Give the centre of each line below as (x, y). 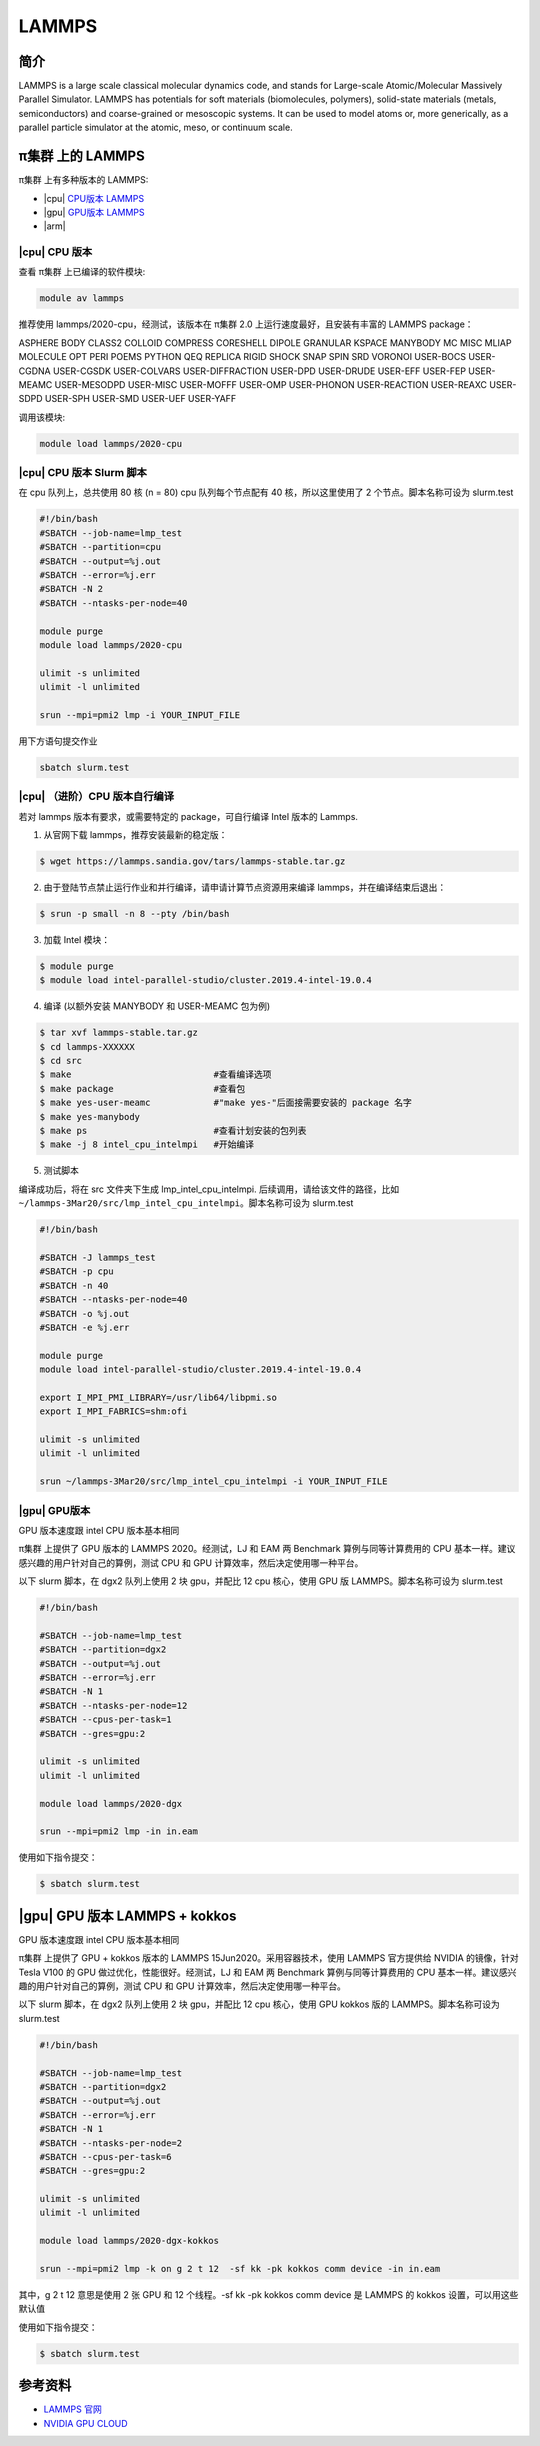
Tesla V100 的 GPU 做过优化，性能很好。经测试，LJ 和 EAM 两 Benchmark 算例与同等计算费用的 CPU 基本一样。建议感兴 (267, 1972)
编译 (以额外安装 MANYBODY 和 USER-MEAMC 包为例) (157, 1006)
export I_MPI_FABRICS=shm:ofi (113, 1411)
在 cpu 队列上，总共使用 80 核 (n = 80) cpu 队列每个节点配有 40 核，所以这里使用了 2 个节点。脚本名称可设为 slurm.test (266, 492)
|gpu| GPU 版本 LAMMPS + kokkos (127, 1915)
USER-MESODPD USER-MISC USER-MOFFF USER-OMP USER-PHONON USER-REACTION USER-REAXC (271, 384)
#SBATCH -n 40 (74, 1285)
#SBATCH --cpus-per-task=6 (105, 2156)
